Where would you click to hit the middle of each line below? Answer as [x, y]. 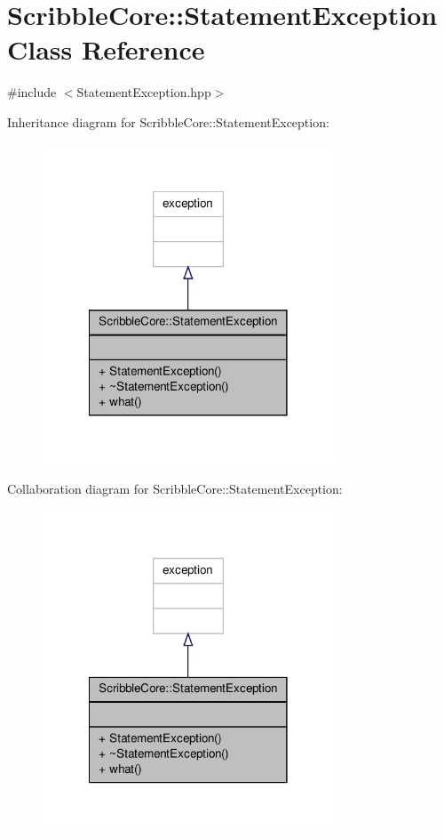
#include [32, 92]
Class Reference [106, 49]
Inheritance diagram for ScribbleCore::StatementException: [168, 121]
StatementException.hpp [144, 92]
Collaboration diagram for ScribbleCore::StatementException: [175, 489]
